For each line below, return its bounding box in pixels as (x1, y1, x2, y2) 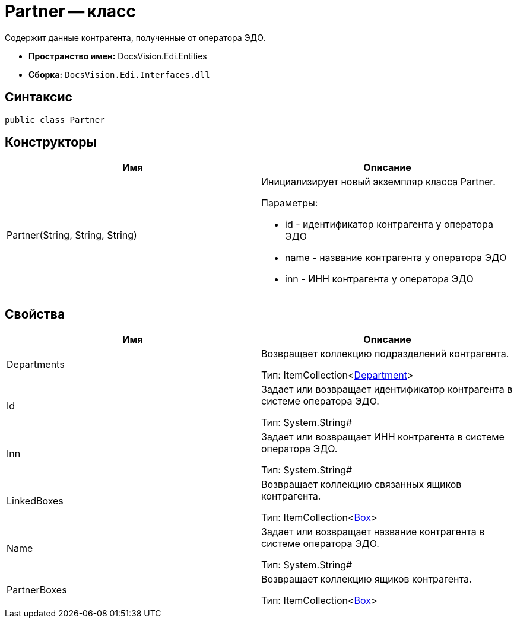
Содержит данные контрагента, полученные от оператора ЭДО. (5, 32, 266, 43)
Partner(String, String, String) (7, 229, 137, 241)
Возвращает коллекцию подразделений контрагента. (261, 348, 509, 360)
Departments (7, 358, 65, 371)
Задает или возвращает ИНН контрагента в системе (261, 431, 505, 443)
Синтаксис (5, 90, 72, 105)
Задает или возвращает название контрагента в (261, 526, 485, 538)
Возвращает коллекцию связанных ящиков (261, 478, 462, 491)
